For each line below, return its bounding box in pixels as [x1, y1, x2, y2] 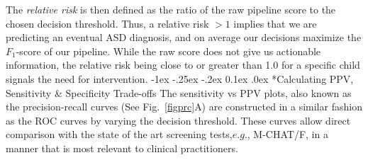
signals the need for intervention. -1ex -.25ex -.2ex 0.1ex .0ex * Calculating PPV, [6, 71, 354, 86]
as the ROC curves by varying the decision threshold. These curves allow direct [6, 113, 351, 127]
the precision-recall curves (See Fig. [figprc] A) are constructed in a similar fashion [6, 99, 362, 114]
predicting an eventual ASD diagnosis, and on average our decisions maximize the [6, 30, 362, 45]
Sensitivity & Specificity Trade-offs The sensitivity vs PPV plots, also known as [6, 85, 352, 100]
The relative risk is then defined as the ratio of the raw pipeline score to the [6, 2, 336, 16]
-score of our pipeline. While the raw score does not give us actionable [16, 43, 321, 58]
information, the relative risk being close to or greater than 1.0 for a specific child [6, 57, 360, 72]
